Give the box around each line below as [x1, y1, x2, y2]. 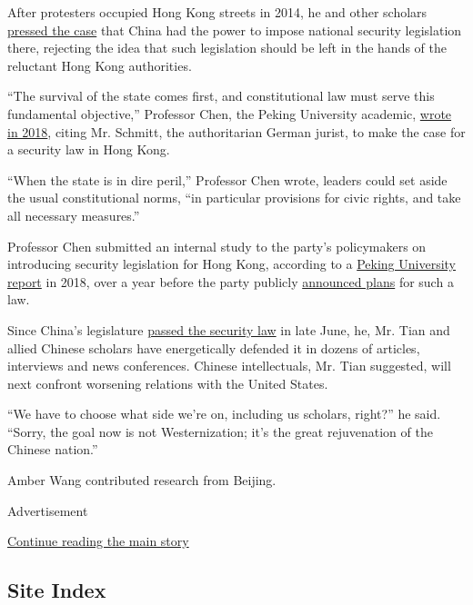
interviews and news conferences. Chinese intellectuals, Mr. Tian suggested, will [7, 356, 451, 375]
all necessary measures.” [7, 205, 140, 224]
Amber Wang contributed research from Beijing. [7, 471, 277, 490]
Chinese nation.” [7, 440, 98, 459]
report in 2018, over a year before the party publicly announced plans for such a [7, 272, 454, 291]
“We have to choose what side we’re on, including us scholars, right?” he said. [7, 404, 441, 423]
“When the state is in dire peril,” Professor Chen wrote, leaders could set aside [7, 170, 448, 189]
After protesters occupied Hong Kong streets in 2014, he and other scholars [7, 3, 428, 21]
